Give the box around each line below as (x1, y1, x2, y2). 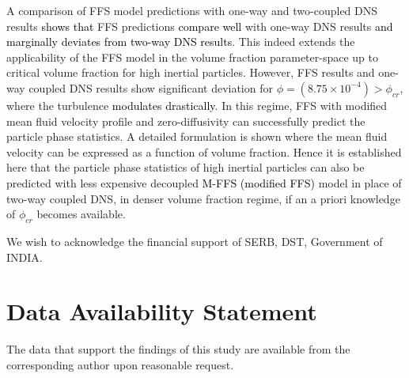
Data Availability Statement (6, 295, 317, 327)
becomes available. (36, 206, 126, 222)
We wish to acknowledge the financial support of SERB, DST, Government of (6, 232, 383, 249)
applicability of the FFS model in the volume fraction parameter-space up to (6, 48, 378, 65)
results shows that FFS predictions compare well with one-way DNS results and (6, 17, 393, 34)
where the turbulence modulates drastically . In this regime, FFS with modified (6, 96, 388, 113)
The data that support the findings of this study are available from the (6, 341, 350, 357)
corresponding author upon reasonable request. (6, 356, 234, 372)
